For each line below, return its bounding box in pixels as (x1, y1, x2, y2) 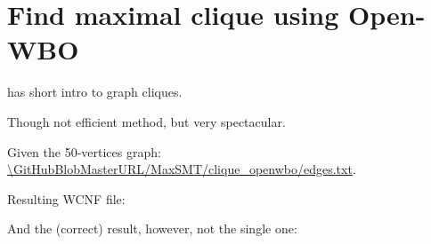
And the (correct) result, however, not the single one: (7, 219, 297, 238)
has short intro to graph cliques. (7, 83, 183, 101)
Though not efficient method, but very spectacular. (7, 112, 286, 130)
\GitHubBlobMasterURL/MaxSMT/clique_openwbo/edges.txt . (7, 160, 356, 178)
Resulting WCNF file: (7, 189, 126, 208)
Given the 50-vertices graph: (7, 142, 161, 161)
